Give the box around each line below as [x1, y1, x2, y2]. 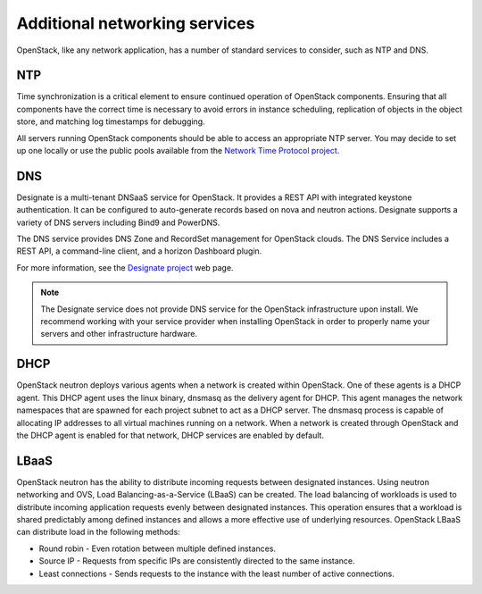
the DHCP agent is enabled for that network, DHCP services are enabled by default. [16, 430, 325, 440]
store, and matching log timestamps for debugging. [16, 116, 205, 127]
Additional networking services [16, 13, 255, 33]
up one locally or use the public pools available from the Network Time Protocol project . [16, 146, 340, 156]
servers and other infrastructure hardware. [40, 329, 198, 339]
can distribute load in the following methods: [16, 527, 180, 538]
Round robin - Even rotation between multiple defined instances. [38, 543, 277, 554]
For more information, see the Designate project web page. [16, 262, 234, 272]
